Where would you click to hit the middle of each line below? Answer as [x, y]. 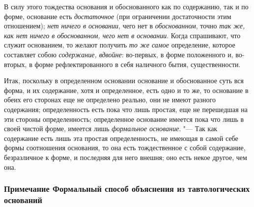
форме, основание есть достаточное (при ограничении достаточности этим [118, 16]
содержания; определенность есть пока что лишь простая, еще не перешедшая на [126, 109]
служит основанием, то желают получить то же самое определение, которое [120, 45]
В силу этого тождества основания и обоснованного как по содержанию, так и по [126, 6]
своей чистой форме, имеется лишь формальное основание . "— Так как [111, 128]
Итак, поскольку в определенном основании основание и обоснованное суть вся [124, 80]
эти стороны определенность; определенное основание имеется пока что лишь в [124, 119]
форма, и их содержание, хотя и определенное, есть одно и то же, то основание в [126, 90]
